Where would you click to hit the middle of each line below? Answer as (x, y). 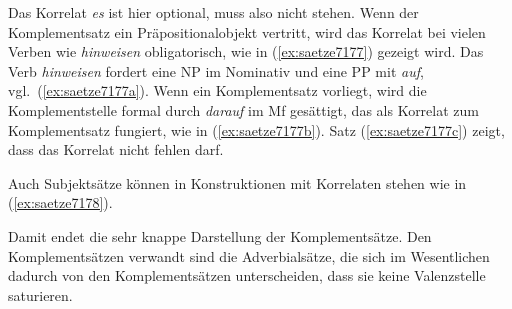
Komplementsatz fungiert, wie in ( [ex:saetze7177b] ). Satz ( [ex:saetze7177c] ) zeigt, (256, 129)
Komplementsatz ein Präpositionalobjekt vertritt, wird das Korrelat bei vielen (247, 31)
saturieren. (40, 294)
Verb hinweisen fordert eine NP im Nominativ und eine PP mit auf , (216, 70)
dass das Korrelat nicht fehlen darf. (116, 149)
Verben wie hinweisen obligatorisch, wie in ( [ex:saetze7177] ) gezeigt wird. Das (246, 51)
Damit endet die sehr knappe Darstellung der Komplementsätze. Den (220, 235)
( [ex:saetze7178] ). (60, 202)
